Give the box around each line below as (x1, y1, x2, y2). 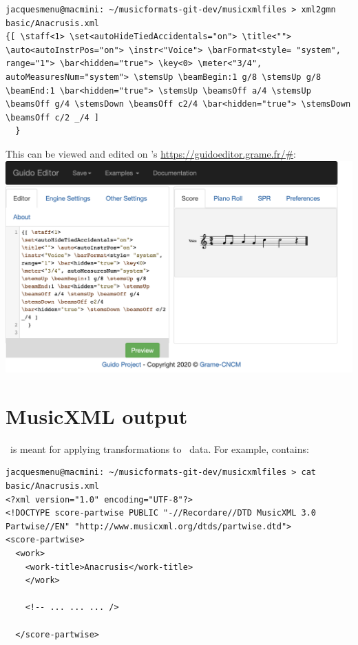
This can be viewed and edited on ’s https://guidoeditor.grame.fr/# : (6, 146, 296, 160)
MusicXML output (6, 401, 188, 430)
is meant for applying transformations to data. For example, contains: (10, 441, 309, 456)
